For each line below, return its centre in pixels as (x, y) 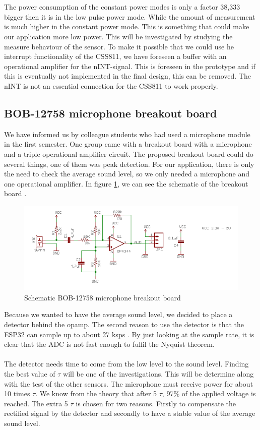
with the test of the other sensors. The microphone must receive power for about (129, 383)
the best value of (30, 374)
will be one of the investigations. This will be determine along (158, 374)
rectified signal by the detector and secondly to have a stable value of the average (130, 413)
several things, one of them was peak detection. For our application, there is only (129, 164)
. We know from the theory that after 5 (96, 393)
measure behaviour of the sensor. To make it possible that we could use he (119, 46)
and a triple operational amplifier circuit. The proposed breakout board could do (129, 153)
